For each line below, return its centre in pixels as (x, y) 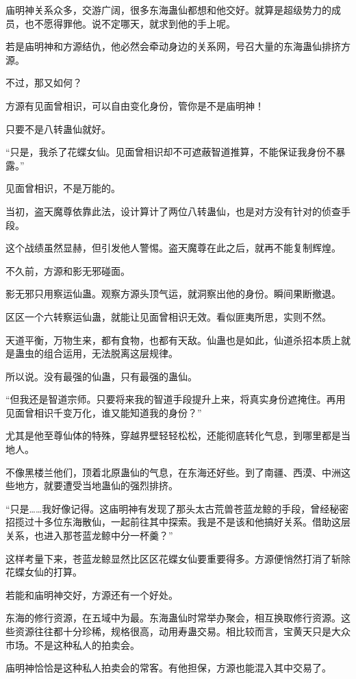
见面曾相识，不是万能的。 (63, 188)
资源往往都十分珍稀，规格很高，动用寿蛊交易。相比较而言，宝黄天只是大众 (182, 631)
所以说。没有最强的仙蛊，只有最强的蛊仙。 (101, 376)
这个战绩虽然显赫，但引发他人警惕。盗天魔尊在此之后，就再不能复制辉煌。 (173, 248)
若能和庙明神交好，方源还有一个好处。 (92, 594)
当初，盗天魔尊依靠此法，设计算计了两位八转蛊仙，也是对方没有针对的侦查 (173, 211)
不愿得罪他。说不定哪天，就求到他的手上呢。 (135, 23)
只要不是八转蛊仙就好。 (58, 128)
